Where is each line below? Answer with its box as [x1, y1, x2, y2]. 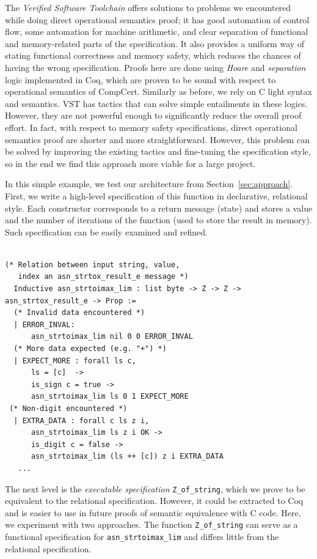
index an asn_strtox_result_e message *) [18, 272, 189, 281]
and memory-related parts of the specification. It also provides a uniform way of [5, 37, 305, 50]
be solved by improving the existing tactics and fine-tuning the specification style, [5, 145, 311, 158]
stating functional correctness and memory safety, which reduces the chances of [5, 49, 301, 62]
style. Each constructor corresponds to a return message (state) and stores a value [5, 201, 313, 214]
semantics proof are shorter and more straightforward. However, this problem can [5, 133, 310, 146]
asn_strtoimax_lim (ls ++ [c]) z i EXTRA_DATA [31, 452, 224, 461]
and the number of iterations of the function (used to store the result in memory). [5, 213, 312, 226]
